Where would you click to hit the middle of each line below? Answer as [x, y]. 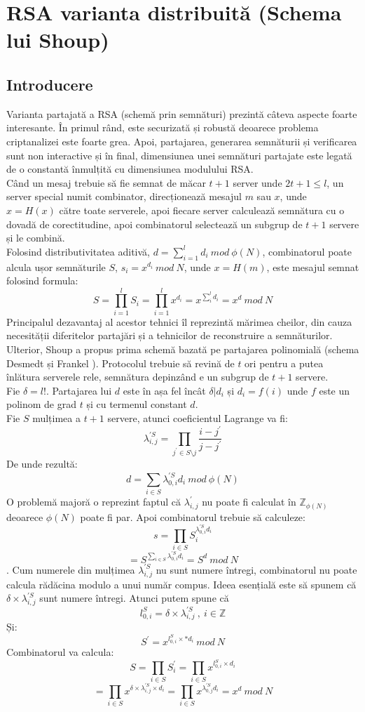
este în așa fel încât [164, 390]
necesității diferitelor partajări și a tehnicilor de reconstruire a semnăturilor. [170, 335]
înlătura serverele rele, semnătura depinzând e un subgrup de [138, 377]
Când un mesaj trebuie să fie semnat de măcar [106, 182]
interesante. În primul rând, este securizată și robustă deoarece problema [163, 127]
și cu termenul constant [137, 404]
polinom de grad [42, 404]
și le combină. [36, 238]
